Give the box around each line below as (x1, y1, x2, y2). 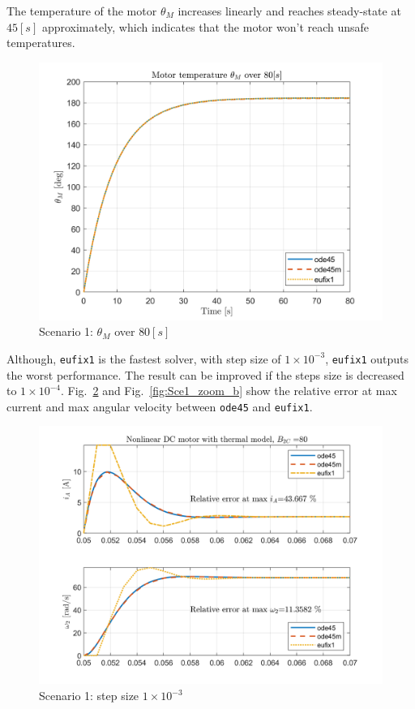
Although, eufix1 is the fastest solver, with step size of (6, 350, 281, 367)
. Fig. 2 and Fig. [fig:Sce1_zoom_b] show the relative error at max (60, 382, 397, 399)
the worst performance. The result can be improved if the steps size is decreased (6, 366, 404, 383)
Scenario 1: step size (39, 687, 139, 704)
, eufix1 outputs (325, 350, 409, 367)
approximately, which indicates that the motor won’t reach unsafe (41, 18, 370, 35)
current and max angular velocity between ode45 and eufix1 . (6, 397, 313, 415)
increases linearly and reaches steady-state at (178, 2, 401, 19)
